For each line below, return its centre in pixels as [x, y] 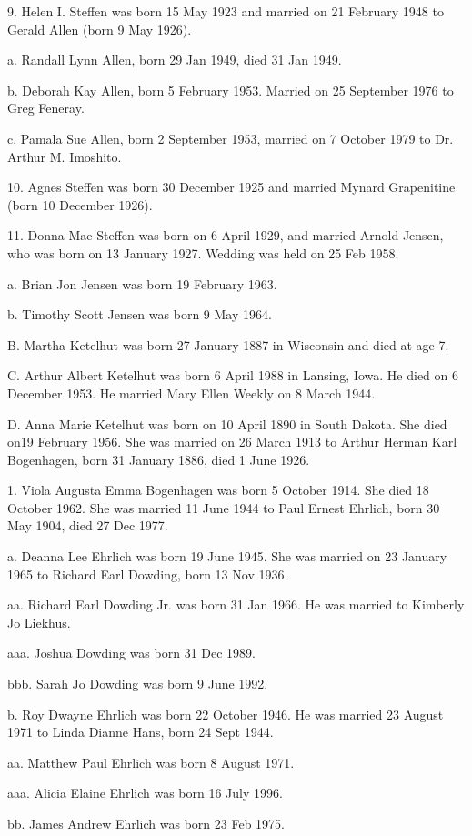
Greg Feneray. [46, 108]
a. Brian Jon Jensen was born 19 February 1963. [142, 283]
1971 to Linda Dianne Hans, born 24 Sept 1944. [141, 732]
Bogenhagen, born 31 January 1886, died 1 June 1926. [159, 459]
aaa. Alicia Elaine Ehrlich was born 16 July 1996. [145, 793]
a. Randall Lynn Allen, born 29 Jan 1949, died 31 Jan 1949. [175, 60]
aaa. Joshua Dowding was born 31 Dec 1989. [131, 653]
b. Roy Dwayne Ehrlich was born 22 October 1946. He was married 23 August [226, 714]
